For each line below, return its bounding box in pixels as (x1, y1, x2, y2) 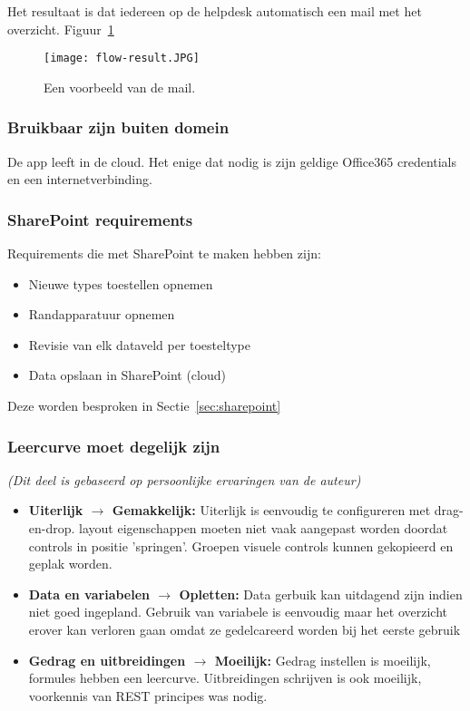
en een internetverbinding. (7, 170, 152, 189)
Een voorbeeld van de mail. (44, 77, 196, 96)
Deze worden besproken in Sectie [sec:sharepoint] (7, 396, 281, 415)
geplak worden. (28, 554, 113, 573)
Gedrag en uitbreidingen (28, 650, 186, 669)
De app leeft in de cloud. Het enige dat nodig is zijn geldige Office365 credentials (7, 151, 457, 170)
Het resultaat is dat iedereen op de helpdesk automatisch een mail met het (7, 2, 422, 20)
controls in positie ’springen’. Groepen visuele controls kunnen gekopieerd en (28, 536, 454, 555)
